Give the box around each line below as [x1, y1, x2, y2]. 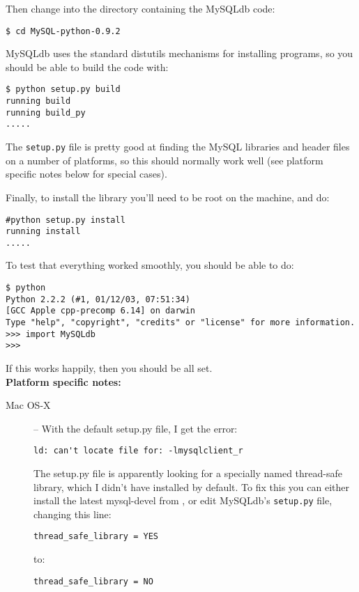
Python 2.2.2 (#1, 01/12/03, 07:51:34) [6, 294, 190, 304]
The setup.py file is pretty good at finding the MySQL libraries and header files [6, 139, 350, 154]
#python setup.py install [6, 215, 125, 225]
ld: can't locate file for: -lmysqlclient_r [33, 446, 243, 456]
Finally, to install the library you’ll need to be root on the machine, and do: [6, 189, 330, 204]
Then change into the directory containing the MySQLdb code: [6, 1, 275, 15]
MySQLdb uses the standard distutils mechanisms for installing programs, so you [6, 46, 353, 61]
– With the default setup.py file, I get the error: [33, 421, 238, 435]
